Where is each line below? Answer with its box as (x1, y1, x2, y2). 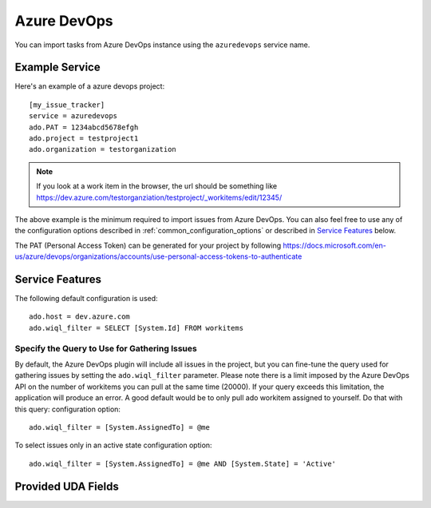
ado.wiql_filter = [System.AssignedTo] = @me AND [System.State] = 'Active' (29, 459, 337, 468)
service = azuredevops (29, 112, 118, 121)
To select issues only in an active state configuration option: (14, 440, 212, 450)
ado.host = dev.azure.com (29, 312, 131, 321)
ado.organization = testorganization (29, 145, 177, 154)
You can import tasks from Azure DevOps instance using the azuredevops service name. (14, 40, 310, 50)
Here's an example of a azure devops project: (14, 81, 165, 91)
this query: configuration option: (14, 404, 121, 414)
